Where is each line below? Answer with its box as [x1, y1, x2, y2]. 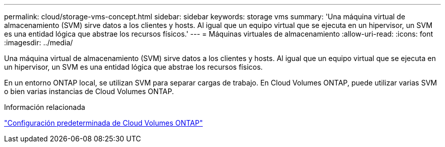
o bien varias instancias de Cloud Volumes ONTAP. [4, 87, 174, 96]
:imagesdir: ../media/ [4, 38, 73, 47]
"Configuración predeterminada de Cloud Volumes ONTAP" [4, 119, 203, 127]
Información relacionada [4, 103, 85, 111]
